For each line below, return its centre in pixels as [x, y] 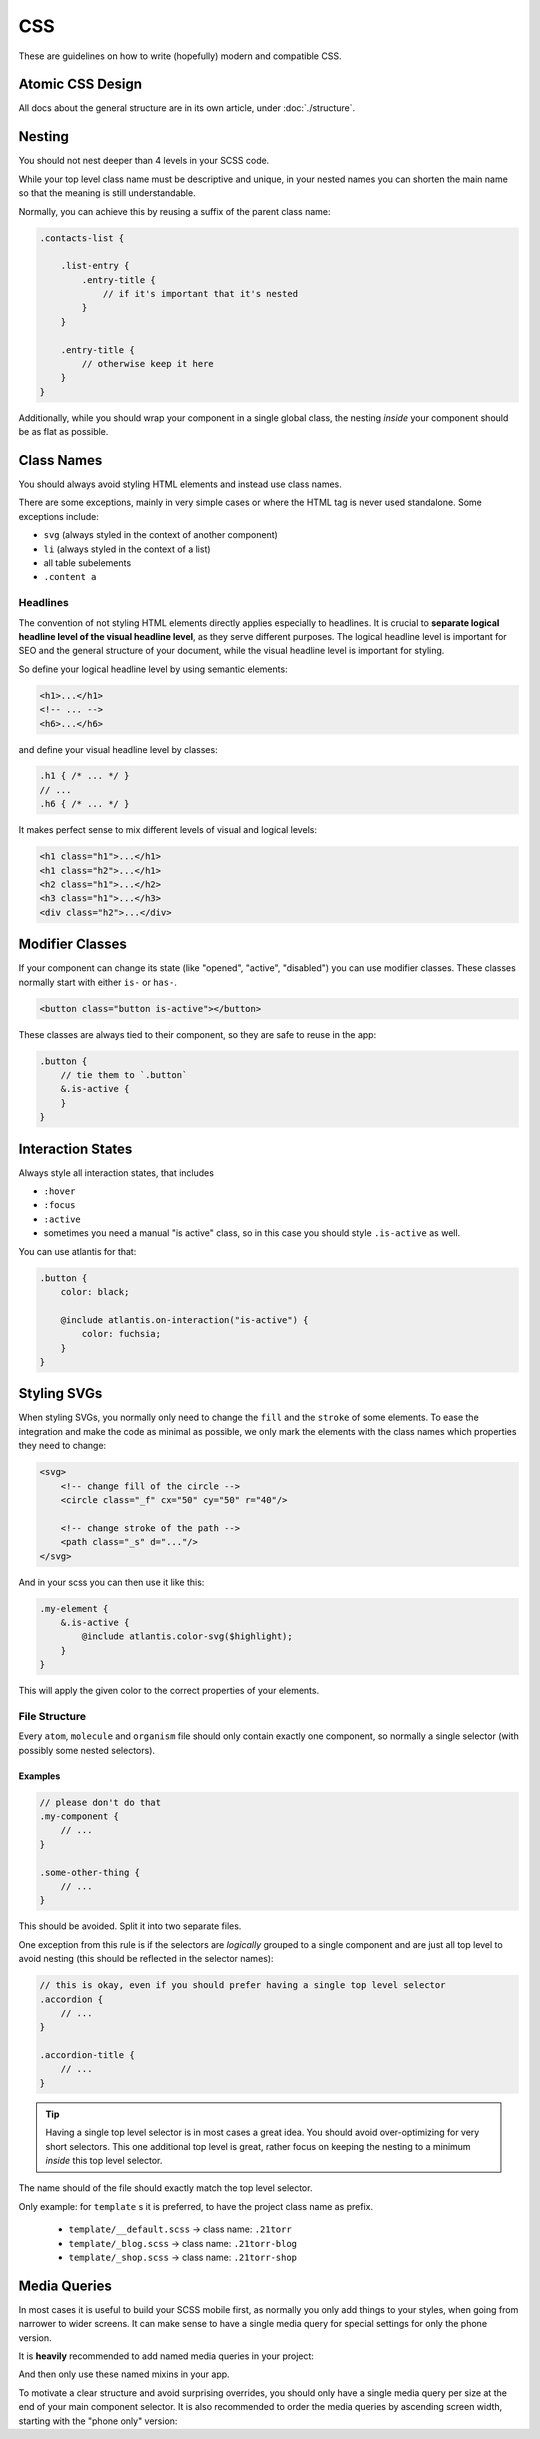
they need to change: [62, 1446]
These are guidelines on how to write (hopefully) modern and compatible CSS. [180, 56]
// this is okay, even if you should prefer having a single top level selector [242, 1985]
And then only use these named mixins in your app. [124, 2374]
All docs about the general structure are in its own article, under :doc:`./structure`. [187, 108]
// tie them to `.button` [124, 1075]
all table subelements [87, 563]
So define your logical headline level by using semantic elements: [153, 669]
